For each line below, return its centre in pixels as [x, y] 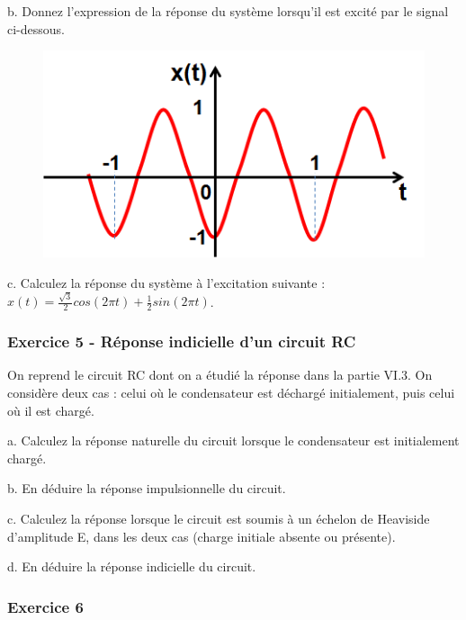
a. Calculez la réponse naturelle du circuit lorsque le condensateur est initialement [233, 440]
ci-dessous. [36, 28]
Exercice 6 [45, 606]
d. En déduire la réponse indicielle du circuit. [132, 566]
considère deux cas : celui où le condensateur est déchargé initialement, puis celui [231, 393]
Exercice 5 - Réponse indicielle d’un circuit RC [182, 341]
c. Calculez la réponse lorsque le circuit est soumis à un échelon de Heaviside [219, 518]
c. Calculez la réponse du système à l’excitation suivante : [166, 283]
